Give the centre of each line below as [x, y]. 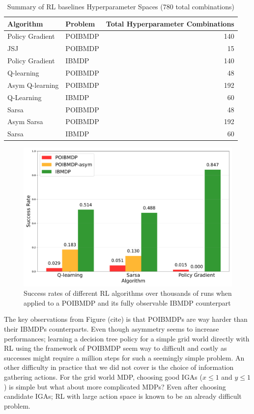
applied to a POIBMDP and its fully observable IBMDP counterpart [127, 302]
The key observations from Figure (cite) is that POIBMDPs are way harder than [126, 319]
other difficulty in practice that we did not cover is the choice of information [119, 367]
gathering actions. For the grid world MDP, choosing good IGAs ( [103, 377]
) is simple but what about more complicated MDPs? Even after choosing [115, 386]
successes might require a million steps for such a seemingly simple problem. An [124, 357]
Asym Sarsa [25, 121]
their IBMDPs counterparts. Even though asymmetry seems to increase [112, 329]
